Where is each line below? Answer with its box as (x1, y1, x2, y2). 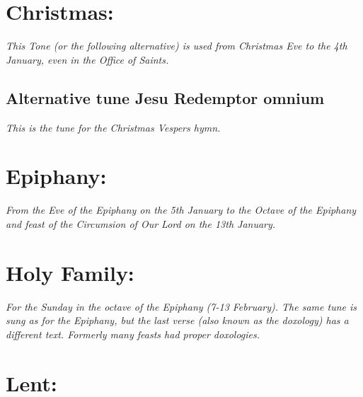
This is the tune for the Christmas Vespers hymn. (6, 120, 221, 134)
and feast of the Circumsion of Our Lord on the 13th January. (6, 216, 276, 231)
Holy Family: (6, 258, 134, 287)
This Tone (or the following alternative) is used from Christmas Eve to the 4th (6, 38, 347, 53)
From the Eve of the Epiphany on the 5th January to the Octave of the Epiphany (6, 202, 357, 217)
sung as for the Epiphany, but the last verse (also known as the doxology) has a (6, 313, 349, 328)
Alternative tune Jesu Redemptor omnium (6, 86, 325, 108)
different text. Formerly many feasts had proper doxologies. (6, 326, 260, 341)
